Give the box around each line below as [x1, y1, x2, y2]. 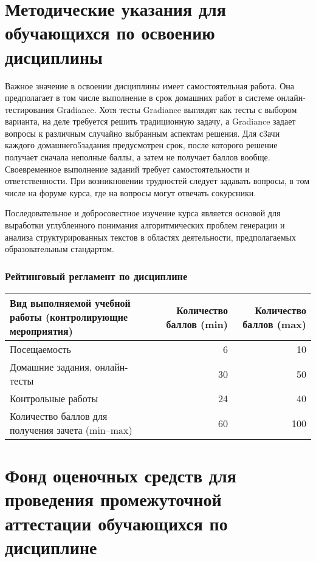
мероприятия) [10, 324, 73, 338]
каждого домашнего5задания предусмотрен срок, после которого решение [5, 139, 278, 151]
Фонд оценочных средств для [5, 463, 236, 488]
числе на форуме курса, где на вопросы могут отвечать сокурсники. [5, 186, 256, 199]
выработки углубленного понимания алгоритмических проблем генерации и [5, 219, 285, 231]
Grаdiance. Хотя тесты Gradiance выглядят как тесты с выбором [57, 103, 297, 115]
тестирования [5, 103, 54, 115]
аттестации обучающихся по [5, 510, 228, 535]
